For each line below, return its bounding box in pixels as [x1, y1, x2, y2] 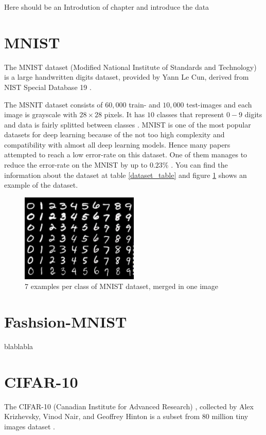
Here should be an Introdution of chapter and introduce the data [4, 2, 209, 12]
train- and [129, 99, 161, 110]
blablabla [4, 341, 33, 352]
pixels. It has [104, 109, 145, 120]
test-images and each [186, 99, 252, 110]
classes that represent [156, 109, 224, 120]
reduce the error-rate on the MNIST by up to [4, 159, 148, 170]
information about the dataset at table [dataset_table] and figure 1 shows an [4, 169, 247, 180]
